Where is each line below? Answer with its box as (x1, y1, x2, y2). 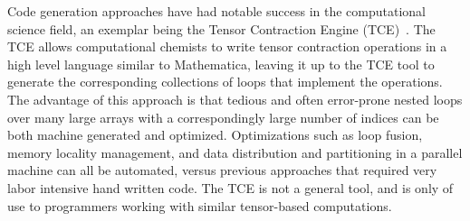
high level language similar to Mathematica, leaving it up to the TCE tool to (7, 54, 435, 73)
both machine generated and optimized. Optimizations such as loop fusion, (7, 125, 423, 144)
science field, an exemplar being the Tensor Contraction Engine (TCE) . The (7, 19, 436, 38)
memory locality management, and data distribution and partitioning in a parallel (7, 143, 463, 161)
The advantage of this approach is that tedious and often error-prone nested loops (7, 89, 463, 108)
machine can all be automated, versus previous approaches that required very (7, 161, 437, 180)
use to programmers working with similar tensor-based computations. (7, 196, 392, 215)
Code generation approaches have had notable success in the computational (7, 2, 426, 20)
